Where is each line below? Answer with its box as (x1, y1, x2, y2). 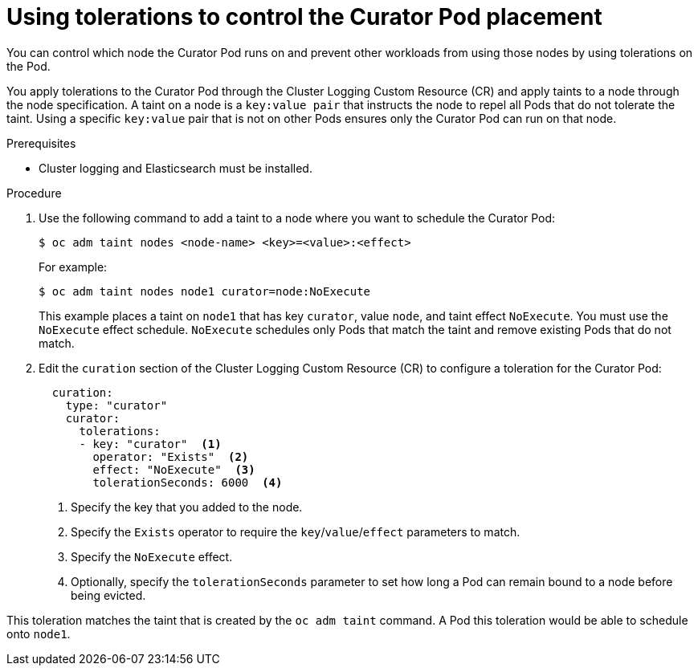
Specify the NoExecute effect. (71, 549, 233, 564)
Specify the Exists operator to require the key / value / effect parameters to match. (71, 524, 520, 539)
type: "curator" (65, 398, 168, 412)
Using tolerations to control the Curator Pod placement (6, 3, 602, 31)
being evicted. (71, 588, 146, 602)
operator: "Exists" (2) (92, 450, 249, 463)
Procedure (6, 185, 62, 200)
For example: (39, 259, 108, 274)
